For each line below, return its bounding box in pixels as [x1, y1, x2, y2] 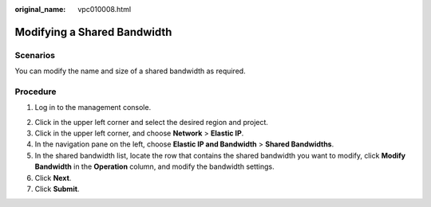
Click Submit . [34, 184, 80, 194]
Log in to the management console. [34, 103, 152, 112]
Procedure [14, 86, 57, 97]
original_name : [14, 5, 66, 14]
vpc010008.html [77, 5, 132, 14]
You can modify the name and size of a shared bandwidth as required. [14, 66, 247, 76]
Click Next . [34, 173, 72, 182]
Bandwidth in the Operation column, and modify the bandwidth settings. [34, 162, 275, 171]
